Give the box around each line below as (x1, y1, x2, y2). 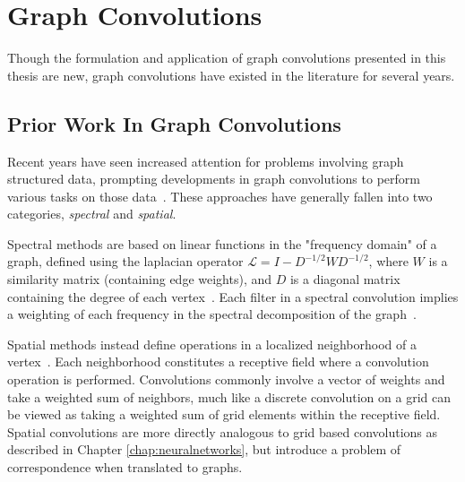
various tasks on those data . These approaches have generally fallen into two (7, 186, 433, 205)
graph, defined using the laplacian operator (7, 252, 244, 271)
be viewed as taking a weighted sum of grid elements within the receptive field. (7, 405, 441, 424)
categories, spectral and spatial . (7, 204, 177, 223)
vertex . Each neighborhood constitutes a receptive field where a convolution (7, 352, 429, 371)
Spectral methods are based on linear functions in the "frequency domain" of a (7, 234, 437, 253)
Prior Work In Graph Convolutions (7, 109, 341, 137)
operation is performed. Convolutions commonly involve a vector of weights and (7, 370, 445, 389)
